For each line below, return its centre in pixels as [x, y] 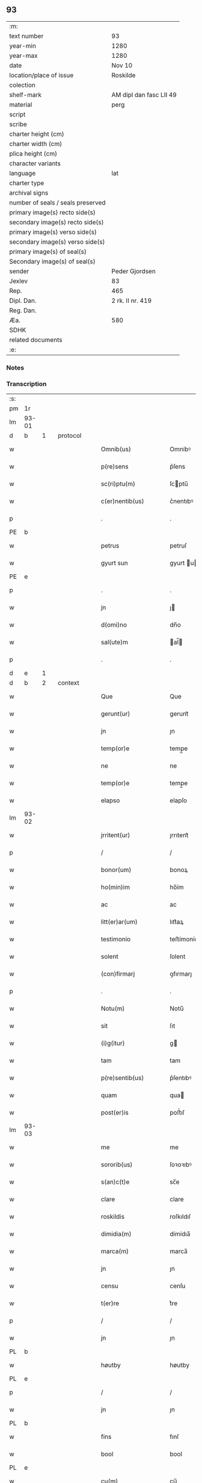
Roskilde [124, 75]
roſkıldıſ [180, 1216]
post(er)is [115, 1113]
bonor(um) [116, 870]
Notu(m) [113, 1008]
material [21, 104]
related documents [36, 340]
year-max [23, 55]
